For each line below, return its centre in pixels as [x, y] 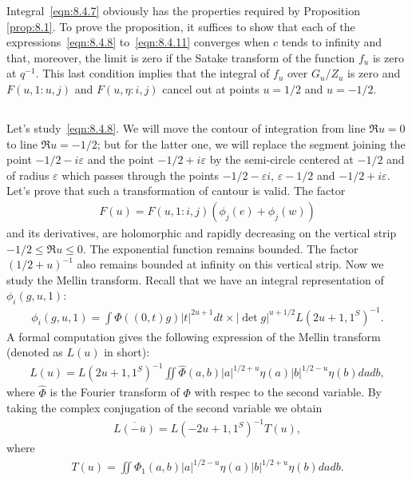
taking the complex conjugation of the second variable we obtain [164, 408]
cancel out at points [211, 88]
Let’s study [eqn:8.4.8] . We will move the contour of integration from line [186, 127]
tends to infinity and [332, 42]
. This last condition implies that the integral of [153, 73]
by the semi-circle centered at [281, 159]
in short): [127, 352]
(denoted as [35, 352]
